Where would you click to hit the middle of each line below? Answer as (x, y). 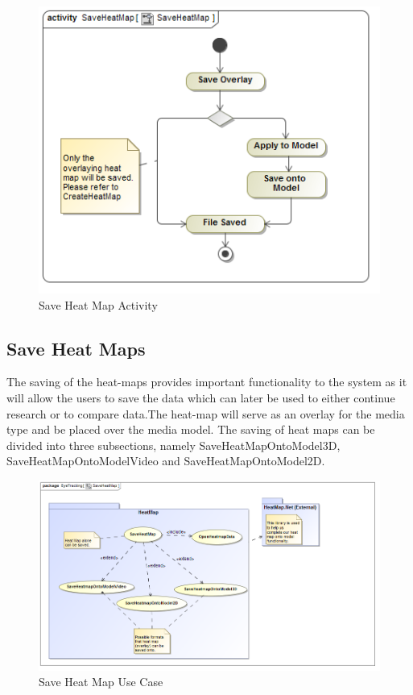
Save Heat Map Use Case (101, 682)
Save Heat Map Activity (98, 304)
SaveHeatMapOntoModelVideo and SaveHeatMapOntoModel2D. (166, 461)
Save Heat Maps (76, 348)
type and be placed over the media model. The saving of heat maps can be (191, 429)
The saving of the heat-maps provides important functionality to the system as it (207, 382)
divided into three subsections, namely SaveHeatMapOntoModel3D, (173, 445)
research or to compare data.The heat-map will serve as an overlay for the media (206, 413)
